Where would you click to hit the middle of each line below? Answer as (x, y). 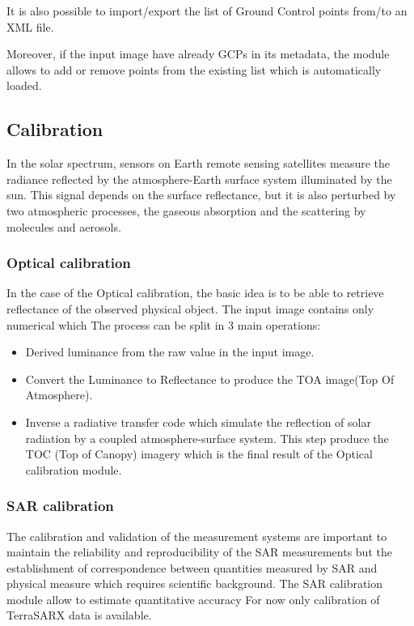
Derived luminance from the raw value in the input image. (170, 352)
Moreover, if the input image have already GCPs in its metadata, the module (198, 54)
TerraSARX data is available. (79, 615)
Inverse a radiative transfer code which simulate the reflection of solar (198, 422)
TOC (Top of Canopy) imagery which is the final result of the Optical (199, 454)
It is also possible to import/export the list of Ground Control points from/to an (207, 11)
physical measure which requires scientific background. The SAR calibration (195, 583)
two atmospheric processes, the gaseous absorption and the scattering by (186, 210)
